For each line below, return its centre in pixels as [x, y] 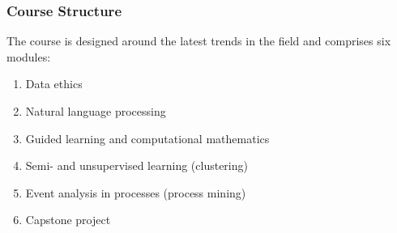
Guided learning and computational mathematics [147, 138]
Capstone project [68, 220]
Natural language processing [96, 111]
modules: [29, 56]
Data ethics [54, 84]
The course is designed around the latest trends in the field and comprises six [199, 41]
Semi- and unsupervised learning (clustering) [137, 165]
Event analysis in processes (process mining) [136, 192]
